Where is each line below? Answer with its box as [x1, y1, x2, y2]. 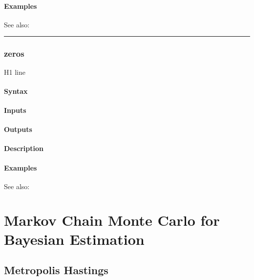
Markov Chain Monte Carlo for [4, 210, 220, 230]
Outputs [4, 124, 32, 134]
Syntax [4, 86, 28, 96]
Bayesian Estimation [4, 229, 145, 249]
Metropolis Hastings [4, 262, 108, 278]
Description [4, 143, 44, 153]
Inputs [4, 105, 26, 115]
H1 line [4, 66, 25, 77]
